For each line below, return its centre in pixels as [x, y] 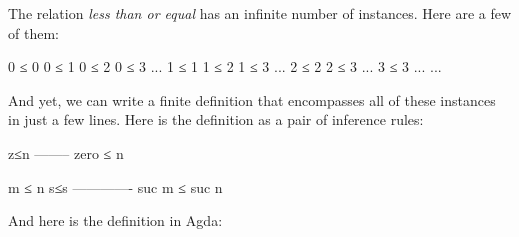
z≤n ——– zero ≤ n [66, 152]
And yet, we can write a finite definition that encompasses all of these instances [252, 99]
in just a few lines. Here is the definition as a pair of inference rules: [216, 119]
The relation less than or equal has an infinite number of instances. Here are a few [260, 13]
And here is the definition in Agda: [115, 220]
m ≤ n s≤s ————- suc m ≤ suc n [115, 186]
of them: [33, 32]
